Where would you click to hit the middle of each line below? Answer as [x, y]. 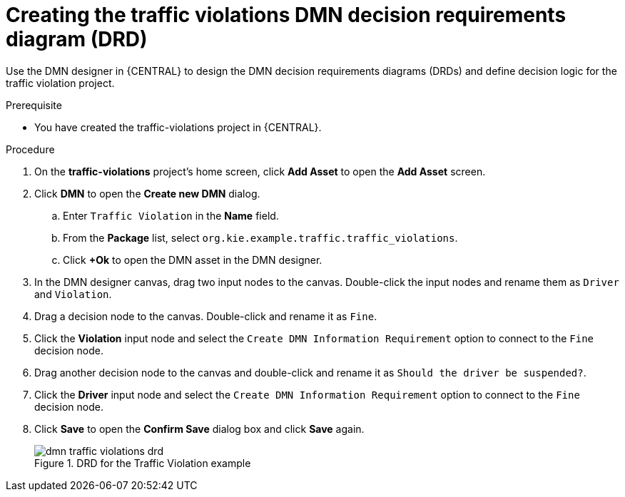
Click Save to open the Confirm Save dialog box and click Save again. [199, 429]
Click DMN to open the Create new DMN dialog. [147, 193]
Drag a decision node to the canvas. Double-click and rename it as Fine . [206, 316]
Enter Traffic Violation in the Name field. [171, 215]
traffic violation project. [60, 83]
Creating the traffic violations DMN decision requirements [286, 15]
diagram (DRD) [77, 39]
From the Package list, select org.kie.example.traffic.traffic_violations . [260, 237]
